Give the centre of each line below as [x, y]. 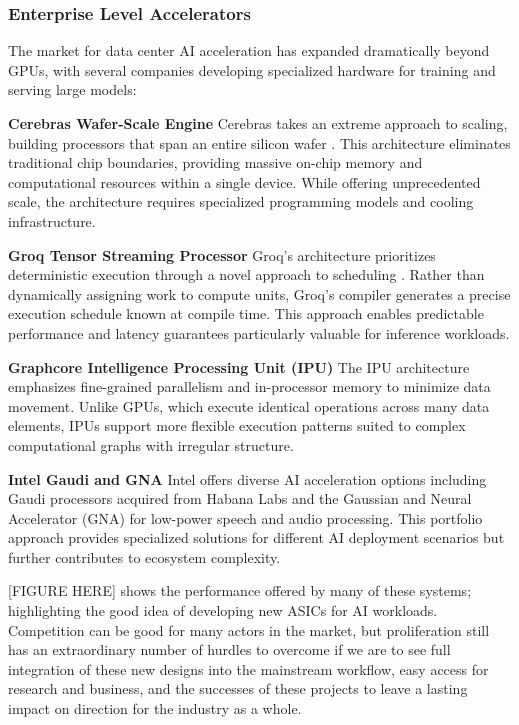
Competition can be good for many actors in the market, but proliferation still [249, 629]
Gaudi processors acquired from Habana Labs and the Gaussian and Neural [240, 498]
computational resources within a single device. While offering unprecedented [244, 181]
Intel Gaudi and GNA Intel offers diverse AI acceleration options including [247, 478]
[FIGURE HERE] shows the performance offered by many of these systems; [240, 590]
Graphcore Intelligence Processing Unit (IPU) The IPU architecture [239, 366]
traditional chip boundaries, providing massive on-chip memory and [215, 162]
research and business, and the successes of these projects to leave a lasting [238, 688]
